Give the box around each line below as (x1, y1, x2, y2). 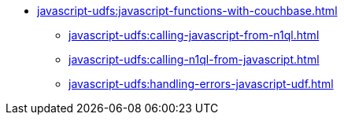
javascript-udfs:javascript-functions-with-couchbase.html (37, 4, 338, 17)
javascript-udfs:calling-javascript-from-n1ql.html (68, 28, 320, 42)
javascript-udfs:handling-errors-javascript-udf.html (68, 77, 334, 90)
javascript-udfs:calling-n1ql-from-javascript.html (68, 53, 320, 66)
